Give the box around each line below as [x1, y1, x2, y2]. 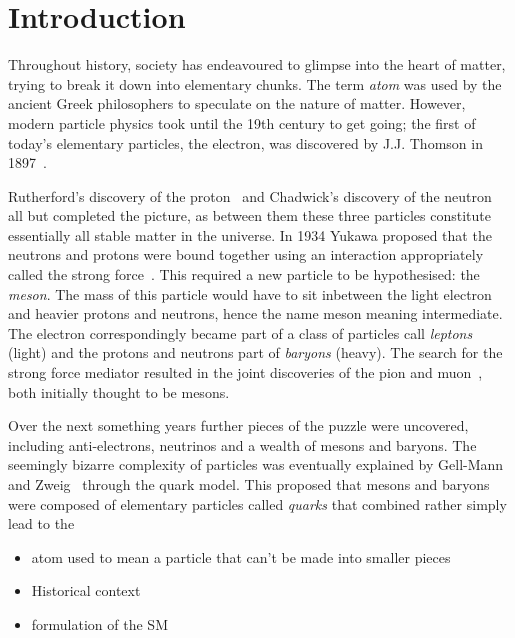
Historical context [31, 580, 141, 601]
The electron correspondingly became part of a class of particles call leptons [8, 322, 473, 343]
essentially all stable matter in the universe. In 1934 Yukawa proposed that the [8, 224, 492, 245]
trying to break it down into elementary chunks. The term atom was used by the [8, 73, 502, 94]
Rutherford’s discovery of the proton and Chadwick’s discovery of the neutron [8, 185, 492, 206]
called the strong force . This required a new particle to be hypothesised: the [8, 264, 480, 285]
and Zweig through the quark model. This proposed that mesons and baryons [8, 474, 490, 494]
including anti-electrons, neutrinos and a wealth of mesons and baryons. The [8, 434, 477, 455]
